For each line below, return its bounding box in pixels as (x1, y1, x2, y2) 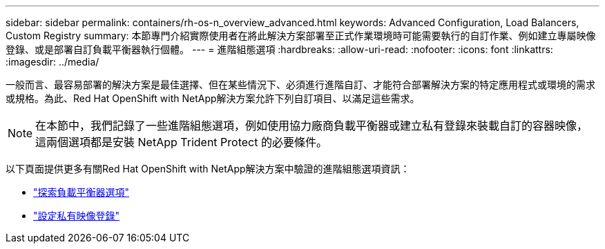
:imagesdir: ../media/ (6, 56, 99, 68)
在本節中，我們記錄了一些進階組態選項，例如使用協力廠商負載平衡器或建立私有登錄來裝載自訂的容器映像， (35, 119, 588, 132)
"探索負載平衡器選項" (33, 186, 130, 198)
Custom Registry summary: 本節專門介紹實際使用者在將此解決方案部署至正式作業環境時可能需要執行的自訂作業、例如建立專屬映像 (6, 30, 596, 41)
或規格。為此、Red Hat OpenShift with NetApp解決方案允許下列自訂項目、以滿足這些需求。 (6, 92, 420, 104)
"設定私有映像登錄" (33, 210, 120, 221)
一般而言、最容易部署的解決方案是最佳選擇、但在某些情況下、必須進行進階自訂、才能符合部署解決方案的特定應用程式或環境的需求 (6, 79, 595, 90)
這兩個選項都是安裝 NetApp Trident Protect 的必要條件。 (35, 135, 327, 149)
